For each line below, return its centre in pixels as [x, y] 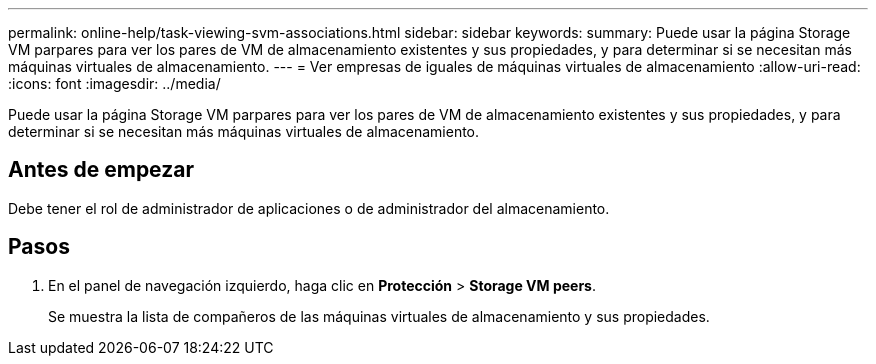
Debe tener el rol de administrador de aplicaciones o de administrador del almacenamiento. [309, 208]
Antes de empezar [101, 170]
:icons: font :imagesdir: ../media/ [114, 83]
